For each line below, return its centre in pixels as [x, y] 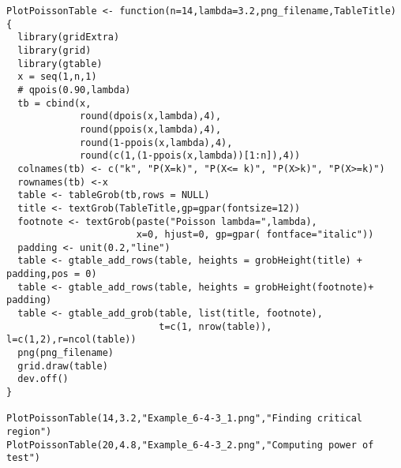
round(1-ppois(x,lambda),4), [156, 142]
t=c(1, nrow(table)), [215, 326]
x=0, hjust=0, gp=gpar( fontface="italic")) [255, 235]
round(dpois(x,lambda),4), [151, 116]
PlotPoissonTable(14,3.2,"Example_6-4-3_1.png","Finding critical [185, 419]
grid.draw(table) [63, 366]
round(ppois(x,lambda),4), [151, 129]
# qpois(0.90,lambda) [74, 90]
